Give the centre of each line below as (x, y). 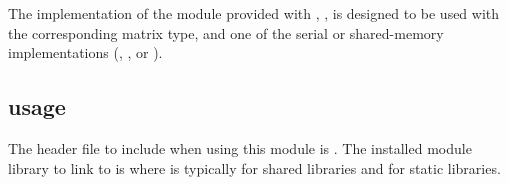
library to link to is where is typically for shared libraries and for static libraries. (254, 167)
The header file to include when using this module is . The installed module (240, 147)
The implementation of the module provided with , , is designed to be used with (254, 13)
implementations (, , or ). (85, 52)
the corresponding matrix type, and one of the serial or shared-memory (226, 32)
